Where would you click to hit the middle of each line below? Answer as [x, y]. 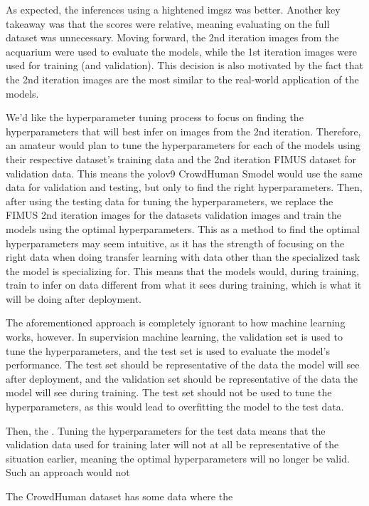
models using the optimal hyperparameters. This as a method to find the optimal [183, 228]
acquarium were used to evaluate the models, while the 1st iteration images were [181, 51]
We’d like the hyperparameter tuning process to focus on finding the [155, 117]
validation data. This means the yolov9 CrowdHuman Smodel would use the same [184, 173]
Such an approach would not [68, 472]
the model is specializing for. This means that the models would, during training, [183, 270]
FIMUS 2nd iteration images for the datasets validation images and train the [173, 215]
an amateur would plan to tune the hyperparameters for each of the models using [183, 145]
